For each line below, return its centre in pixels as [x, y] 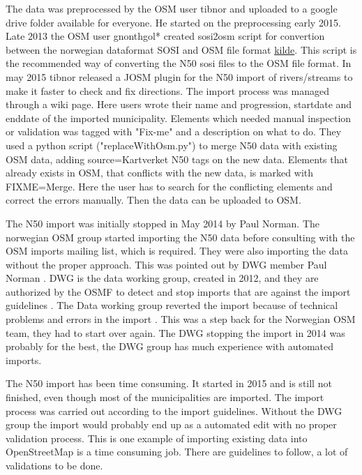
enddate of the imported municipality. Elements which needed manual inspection [179, 118]
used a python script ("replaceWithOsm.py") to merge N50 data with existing [172, 145]
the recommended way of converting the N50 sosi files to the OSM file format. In [179, 63]
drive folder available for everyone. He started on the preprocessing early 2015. [173, 22]
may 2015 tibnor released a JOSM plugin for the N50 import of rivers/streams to [179, 76]
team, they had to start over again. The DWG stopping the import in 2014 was [175, 332]
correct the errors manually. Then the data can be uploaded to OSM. [153, 200]
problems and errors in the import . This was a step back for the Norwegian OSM [181, 319]
